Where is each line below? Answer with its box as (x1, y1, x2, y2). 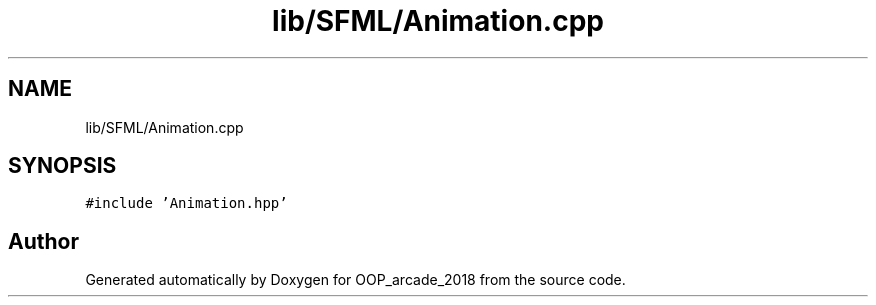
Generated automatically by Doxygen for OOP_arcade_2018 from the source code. (85, 271, 626, 289)
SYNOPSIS (8, 153, 117, 179)
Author (8, 228, 79, 254)
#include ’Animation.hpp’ (85, 195, 288, 212)
